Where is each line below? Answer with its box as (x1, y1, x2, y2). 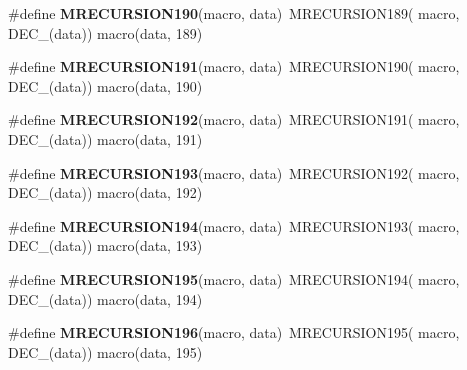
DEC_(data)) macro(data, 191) (8, 128, 203, 149)
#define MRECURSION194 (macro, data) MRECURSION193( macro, (8, 215, 460, 236)
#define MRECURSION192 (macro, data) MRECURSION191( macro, (8, 109, 460, 130)
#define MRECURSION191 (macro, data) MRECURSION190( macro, (8, 56, 460, 77)
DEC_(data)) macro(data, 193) (8, 235, 203, 256)
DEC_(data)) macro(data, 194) (8, 288, 203, 309)
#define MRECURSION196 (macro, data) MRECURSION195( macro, (8, 322, 460, 343)
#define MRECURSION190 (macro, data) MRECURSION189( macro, (8, 3, 460, 23)
